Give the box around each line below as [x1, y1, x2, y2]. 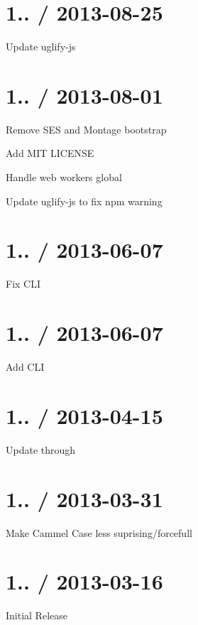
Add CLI [6, 359, 45, 374]
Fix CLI [6, 276, 40, 291]
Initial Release [6, 608, 67, 623]
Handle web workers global [6, 170, 122, 185]
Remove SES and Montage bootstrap [6, 121, 167, 136]
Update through [6, 442, 76, 457]
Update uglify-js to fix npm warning [6, 193, 163, 208]
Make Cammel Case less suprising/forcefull [6, 525, 192, 540]
